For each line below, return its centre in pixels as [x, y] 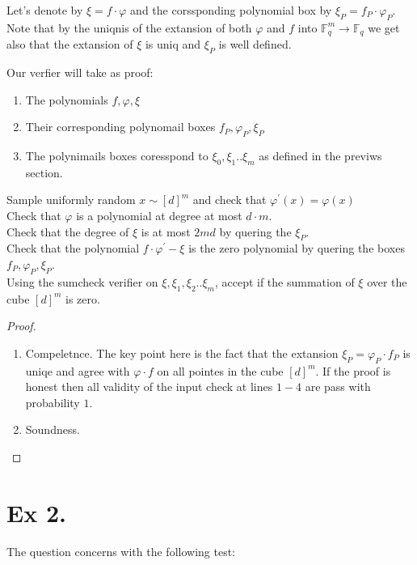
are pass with [338, 387]
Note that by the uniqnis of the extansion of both [129, 27]
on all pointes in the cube [220, 370]
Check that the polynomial [73, 248]
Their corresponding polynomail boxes [120, 127]
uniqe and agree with [78, 370]
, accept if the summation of [284, 281]
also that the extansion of [70, 44]
